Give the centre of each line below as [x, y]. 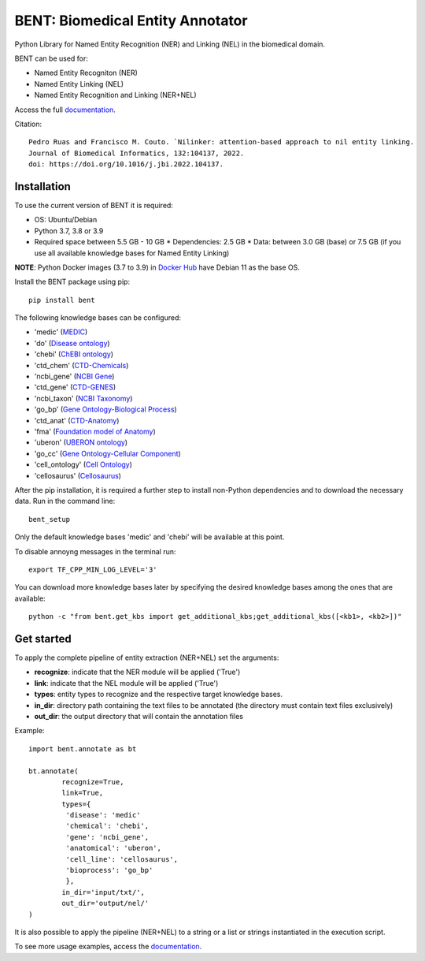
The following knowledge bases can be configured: [98, 318]
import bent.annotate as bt [83, 749]
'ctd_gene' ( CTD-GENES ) [75, 387]
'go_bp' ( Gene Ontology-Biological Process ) [105, 409]
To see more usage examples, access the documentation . [108, 947]
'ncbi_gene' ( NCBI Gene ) [74, 376]
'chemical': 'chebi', [107, 826]
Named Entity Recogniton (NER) [86, 73]
